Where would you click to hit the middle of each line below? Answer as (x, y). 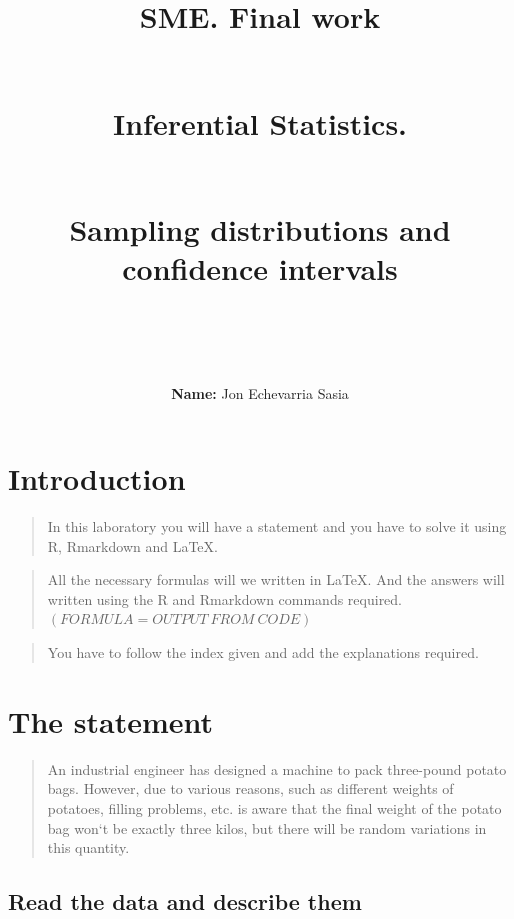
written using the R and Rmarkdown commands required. (225, 598)
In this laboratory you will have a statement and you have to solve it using (277, 526)
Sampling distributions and (260, 228)
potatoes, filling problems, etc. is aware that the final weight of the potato (274, 807)
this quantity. (88, 847)
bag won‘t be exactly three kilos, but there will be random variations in (267, 827)
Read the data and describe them (185, 901)
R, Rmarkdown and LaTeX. (132, 545)
